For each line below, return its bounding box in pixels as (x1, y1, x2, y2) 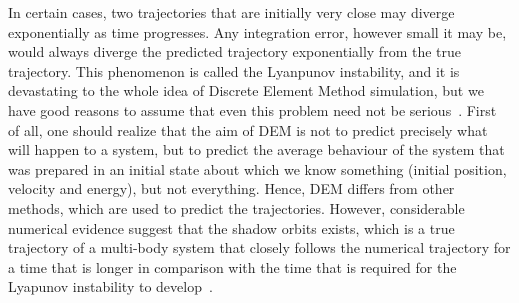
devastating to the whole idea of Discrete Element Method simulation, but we (8, 80, 484, 101)
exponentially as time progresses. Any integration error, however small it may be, (8, 21, 507, 42)
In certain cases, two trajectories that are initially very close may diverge (8, 2, 455, 22)
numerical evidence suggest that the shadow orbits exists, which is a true (8, 217, 455, 238)
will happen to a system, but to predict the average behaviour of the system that (8, 139, 505, 160)
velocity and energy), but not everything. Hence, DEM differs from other (8, 178, 455, 199)
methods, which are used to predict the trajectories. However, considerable (8, 197, 465, 218)
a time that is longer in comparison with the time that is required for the (8, 256, 457, 277)
